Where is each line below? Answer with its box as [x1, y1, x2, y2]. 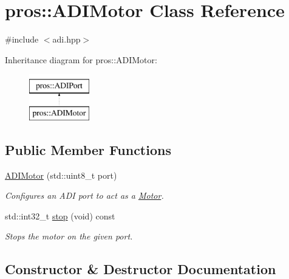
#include [5, 33, 39, 46]
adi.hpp [52, 33, 81, 46]
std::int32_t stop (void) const [5, 209, 115, 222]
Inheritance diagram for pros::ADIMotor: [5, 53, 157, 66]
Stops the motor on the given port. [5, 230, 133, 243]
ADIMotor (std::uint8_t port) [5, 168, 117, 181]
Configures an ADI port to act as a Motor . [5, 189, 164, 202]
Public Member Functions [5, 140, 171, 159]
